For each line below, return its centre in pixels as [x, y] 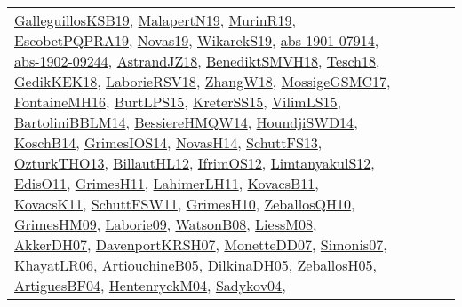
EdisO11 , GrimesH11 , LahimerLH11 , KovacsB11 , [167, 183]
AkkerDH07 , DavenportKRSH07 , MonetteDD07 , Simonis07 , [201, 244]
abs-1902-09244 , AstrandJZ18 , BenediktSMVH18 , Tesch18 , [197, 61]
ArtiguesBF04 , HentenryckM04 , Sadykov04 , [150, 285]
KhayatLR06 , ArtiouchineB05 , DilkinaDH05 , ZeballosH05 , [195, 265]
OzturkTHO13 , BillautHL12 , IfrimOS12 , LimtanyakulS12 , [195, 163]
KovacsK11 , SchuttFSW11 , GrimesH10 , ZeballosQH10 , [185, 204]
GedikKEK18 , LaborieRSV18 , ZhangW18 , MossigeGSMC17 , [203, 81]
